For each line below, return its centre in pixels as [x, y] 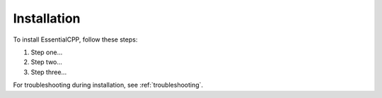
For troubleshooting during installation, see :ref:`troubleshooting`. [108, 85]
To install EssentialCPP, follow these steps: [75, 39]
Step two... [47, 62]
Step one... [47, 52]
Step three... [49, 72]
